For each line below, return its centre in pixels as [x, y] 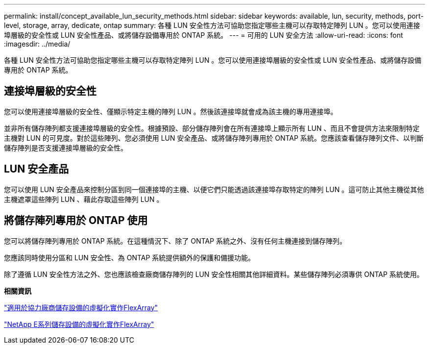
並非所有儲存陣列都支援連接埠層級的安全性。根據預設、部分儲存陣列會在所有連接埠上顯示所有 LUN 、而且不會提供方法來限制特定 [212, 128]
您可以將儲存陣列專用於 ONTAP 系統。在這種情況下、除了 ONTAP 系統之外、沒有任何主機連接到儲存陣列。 [175, 241]
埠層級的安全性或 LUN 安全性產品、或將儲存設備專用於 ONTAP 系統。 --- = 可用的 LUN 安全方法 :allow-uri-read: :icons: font [203, 35]
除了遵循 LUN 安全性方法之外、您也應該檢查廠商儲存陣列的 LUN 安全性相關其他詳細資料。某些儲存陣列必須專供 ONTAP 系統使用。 [214, 274]
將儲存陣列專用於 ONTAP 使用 [76, 221]
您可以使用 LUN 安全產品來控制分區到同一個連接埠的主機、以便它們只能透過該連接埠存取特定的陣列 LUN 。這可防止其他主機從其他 [214, 189]
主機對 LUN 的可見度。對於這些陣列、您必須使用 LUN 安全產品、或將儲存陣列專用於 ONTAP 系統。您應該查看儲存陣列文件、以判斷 [214, 138]
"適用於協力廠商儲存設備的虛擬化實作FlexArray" [81, 307]
